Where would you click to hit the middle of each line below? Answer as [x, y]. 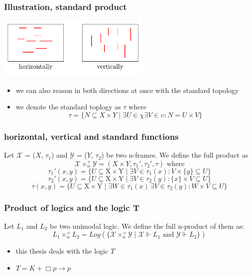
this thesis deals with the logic [62, 251]
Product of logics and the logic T [72, 207]
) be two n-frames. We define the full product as [175, 155]
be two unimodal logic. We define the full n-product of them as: [147, 226]
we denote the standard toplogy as [68, 107]
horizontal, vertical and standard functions [91, 136]
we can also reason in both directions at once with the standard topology [127, 90]
